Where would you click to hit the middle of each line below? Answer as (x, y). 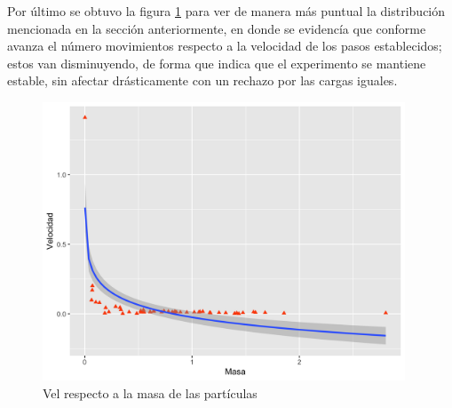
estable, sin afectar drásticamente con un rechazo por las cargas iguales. (202, 80)
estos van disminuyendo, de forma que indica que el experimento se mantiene (217, 63)
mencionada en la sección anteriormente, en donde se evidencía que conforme (217, 28)
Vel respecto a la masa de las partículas (150, 392)
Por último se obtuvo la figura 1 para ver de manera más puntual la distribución (226, 11)
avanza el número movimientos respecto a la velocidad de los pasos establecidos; (225, 46)
